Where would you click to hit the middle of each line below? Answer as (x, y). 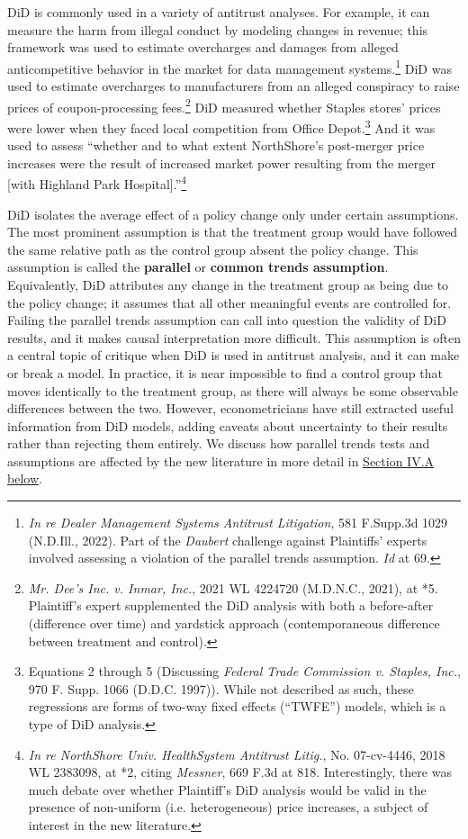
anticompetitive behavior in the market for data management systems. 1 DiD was (229, 67)
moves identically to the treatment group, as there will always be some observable (233, 390)
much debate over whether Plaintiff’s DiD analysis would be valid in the (227, 789)
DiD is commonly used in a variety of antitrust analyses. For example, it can (219, 12)
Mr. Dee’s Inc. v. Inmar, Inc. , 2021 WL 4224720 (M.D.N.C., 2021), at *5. (233, 587)
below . (25, 478)
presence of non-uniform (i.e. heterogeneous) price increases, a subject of (228, 807)
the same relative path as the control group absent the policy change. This (213, 249)
